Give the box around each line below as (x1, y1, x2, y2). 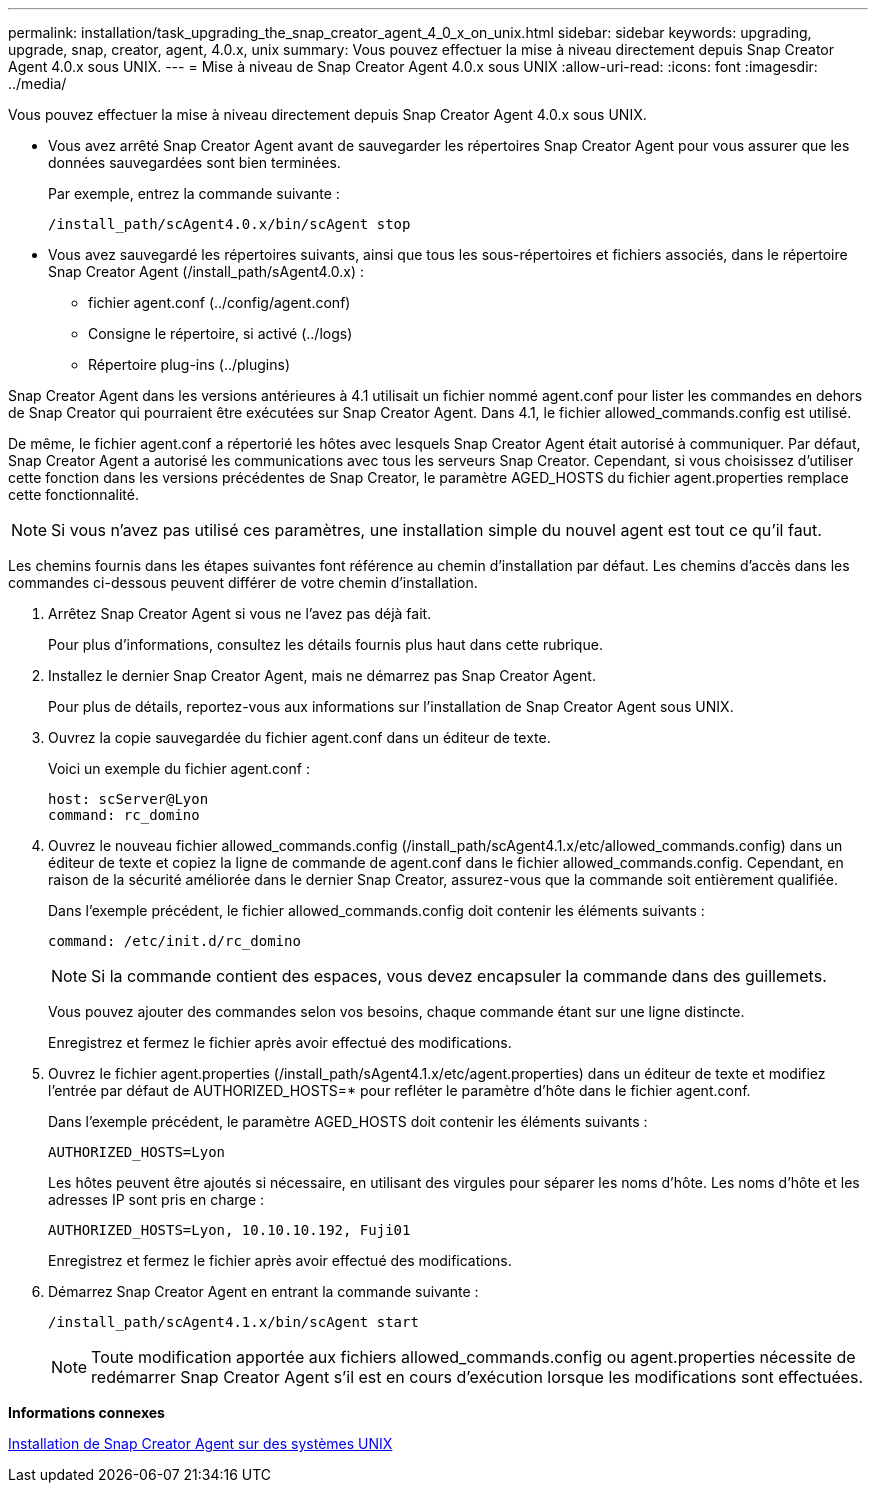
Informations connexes (8, 1404, 165, 1421)
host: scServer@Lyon (48, 791, 209, 807)
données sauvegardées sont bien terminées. (48, 154, 341, 171)
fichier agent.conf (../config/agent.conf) (88, 294, 351, 311)
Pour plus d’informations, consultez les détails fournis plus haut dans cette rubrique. (48, 636, 603, 653)
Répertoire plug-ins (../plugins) (88, 356, 291, 373)
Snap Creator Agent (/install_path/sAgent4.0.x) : (48, 263, 365, 280)
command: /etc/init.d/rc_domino (48, 933, 301, 949)
